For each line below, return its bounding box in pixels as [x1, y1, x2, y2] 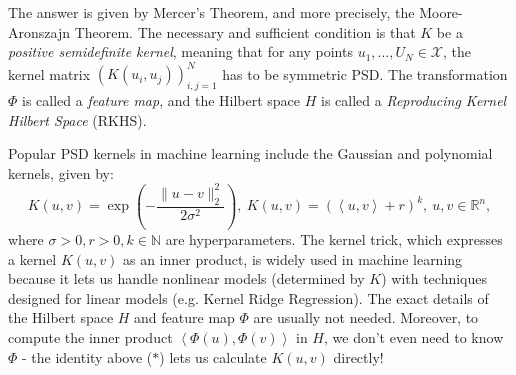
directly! [333, 346, 384, 367]
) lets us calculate [159, 346, 267, 367]
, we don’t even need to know [323, 326, 504, 347]
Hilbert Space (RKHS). [8, 109, 147, 130]
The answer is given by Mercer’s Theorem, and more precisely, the [8, 2, 415, 22]
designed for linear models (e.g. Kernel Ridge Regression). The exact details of [8, 287, 489, 308]
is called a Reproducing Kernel [321, 90, 507, 111]
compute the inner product [8, 326, 173, 347]
